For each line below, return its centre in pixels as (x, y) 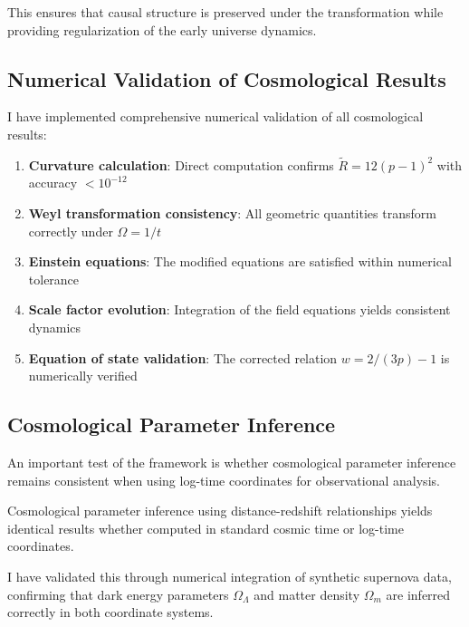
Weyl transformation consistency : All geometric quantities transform (232, 212)
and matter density (307, 594)
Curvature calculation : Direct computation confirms (181, 164)
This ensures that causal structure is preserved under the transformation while (225, 12)
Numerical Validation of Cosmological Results (227, 78)
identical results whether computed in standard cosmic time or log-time (206, 528)
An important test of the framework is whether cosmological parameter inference (232, 462)
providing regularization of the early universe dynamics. (162, 29)
